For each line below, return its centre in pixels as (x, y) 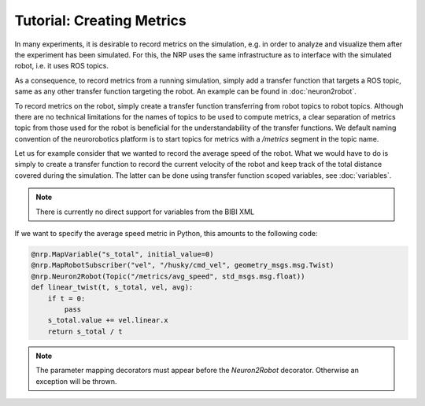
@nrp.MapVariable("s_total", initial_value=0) (122, 255)
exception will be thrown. (76, 381)
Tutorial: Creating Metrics (100, 20)
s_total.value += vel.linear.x (108, 320)
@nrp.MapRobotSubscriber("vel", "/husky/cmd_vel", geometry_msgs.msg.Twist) (183, 265)
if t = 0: (67, 298)
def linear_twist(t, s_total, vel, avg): (112, 288)
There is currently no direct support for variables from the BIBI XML (145, 212)
